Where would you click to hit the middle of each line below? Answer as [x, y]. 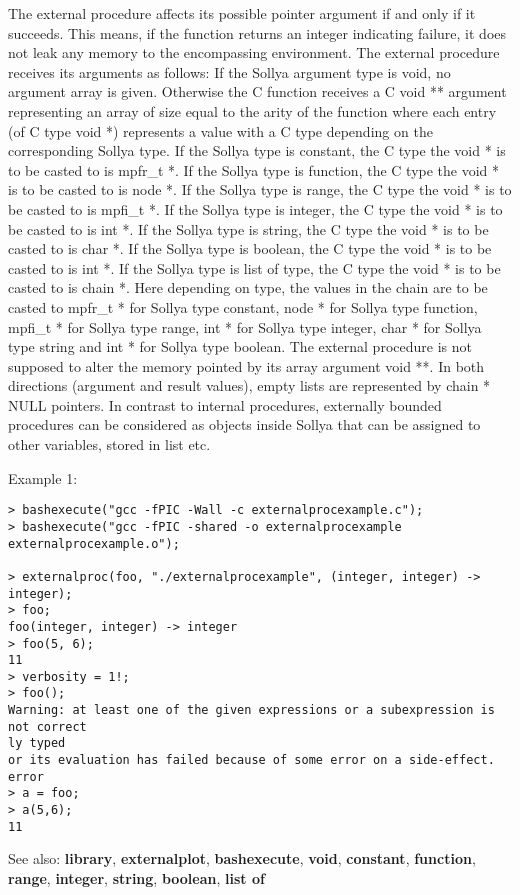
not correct [47, 726]
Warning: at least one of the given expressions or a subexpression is [251, 710]
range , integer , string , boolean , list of [136, 877]
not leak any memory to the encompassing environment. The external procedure [254, 52]
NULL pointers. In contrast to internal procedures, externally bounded [225, 404]
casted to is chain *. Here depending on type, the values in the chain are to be [248, 287]
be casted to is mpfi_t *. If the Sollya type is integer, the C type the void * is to [255, 208]
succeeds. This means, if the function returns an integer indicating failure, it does [257, 32]
